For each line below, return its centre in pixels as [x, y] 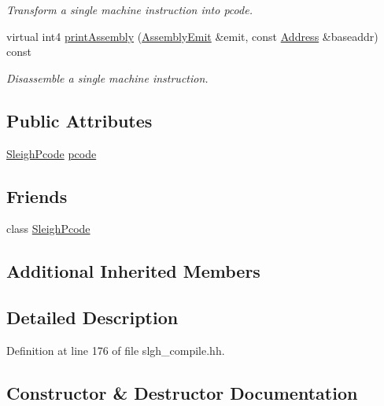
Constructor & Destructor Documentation [182, 392]
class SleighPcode [48, 229]
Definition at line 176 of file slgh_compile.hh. [116, 350]
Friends [37, 196]
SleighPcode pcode [52, 153]
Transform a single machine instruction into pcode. [129, 9]
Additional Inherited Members [133, 271]
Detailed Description [92, 317]
